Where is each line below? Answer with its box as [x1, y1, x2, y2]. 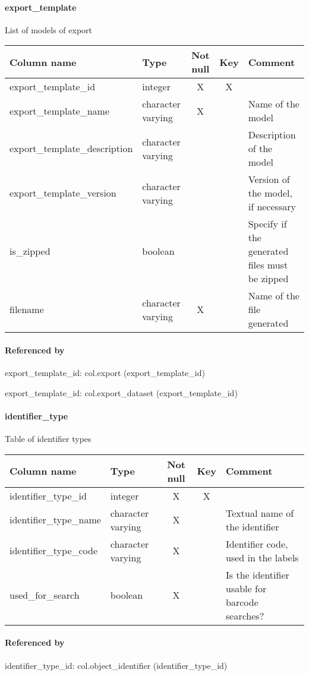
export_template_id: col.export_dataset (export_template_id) [5, 386, 238, 399]
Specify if [248, 217, 287, 231]
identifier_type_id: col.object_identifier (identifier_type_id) [5, 659, 228, 671]
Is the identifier [226, 567, 289, 582]
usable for [226, 581, 267, 595]
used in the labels [226, 550, 299, 564]
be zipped [248, 271, 289, 286]
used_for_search [10, 588, 80, 602]
